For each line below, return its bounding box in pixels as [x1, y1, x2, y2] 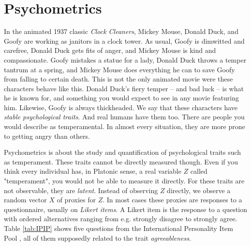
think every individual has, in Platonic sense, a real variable [4, 166, 181, 176]
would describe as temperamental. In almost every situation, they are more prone [4, 121, 245, 131]
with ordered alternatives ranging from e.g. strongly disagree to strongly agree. [4, 213, 237, 224]
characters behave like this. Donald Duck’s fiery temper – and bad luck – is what [4, 83, 244, 93]
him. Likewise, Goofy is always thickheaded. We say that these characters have [4, 102, 237, 112]
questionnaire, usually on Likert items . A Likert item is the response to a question [4, 204, 248, 214]
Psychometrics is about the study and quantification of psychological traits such [4, 147, 241, 157]
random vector [4, 195, 47, 205]
